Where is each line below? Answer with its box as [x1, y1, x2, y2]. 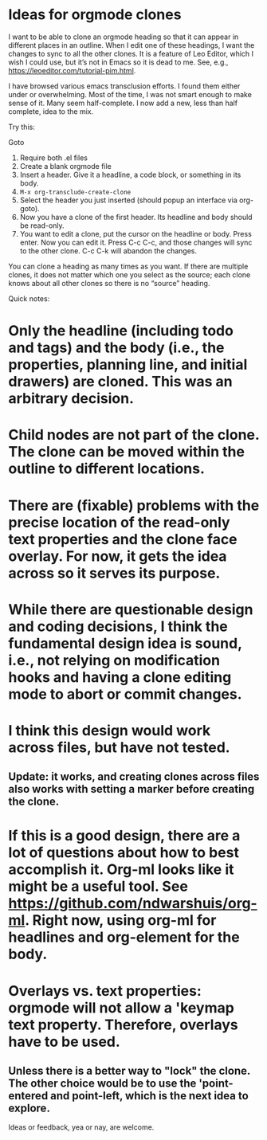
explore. [8, 1102, 50, 1115]
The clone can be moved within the [8, 443, 245, 461]
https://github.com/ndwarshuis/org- [8, 895, 257, 913]
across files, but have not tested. [8, 738, 230, 756]
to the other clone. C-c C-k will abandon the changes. [19, 245, 198, 256]
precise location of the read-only [8, 513, 230, 531]
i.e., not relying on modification [8, 651, 221, 669]
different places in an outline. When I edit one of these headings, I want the [8, 40, 255, 49]
